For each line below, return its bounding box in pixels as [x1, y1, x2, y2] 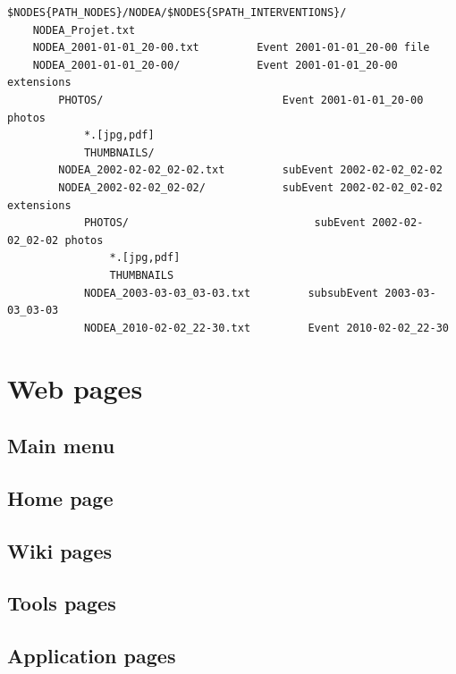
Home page [7, 484, 114, 511]
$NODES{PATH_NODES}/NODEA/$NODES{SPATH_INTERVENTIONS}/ [7, 6, 347, 19]
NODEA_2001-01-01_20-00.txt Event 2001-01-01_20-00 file [32, 41, 430, 55]
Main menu [7, 432, 115, 459]
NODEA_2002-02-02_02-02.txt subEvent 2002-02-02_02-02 [58, 164, 443, 177]
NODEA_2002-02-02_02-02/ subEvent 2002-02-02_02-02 [58, 181, 443, 194]
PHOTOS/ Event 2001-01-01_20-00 [58, 93, 424, 106]
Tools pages [7, 589, 116, 617]
